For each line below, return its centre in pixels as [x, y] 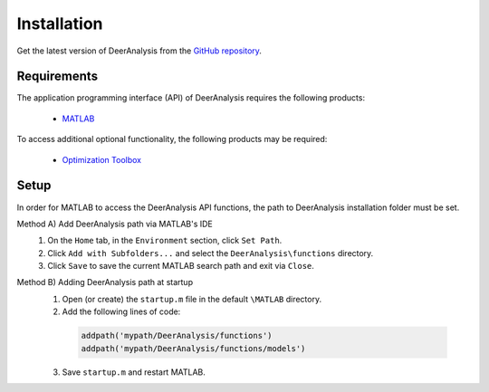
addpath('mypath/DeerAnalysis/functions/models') [193, 348]
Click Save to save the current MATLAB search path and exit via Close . [181, 266]
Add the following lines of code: [121, 311]
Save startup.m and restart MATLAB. [134, 372]
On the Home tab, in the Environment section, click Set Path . [165, 241]
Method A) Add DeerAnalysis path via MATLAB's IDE [115, 224]
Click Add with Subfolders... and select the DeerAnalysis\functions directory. [211, 253]
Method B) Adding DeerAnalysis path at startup [105, 282]
